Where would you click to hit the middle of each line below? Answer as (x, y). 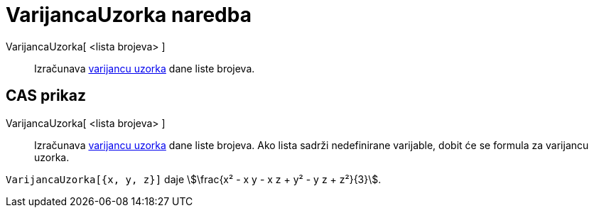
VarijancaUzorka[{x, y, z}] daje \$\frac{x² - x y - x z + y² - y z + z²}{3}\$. (194, 179)
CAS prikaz (46, 96)
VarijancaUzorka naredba (129, 15)
